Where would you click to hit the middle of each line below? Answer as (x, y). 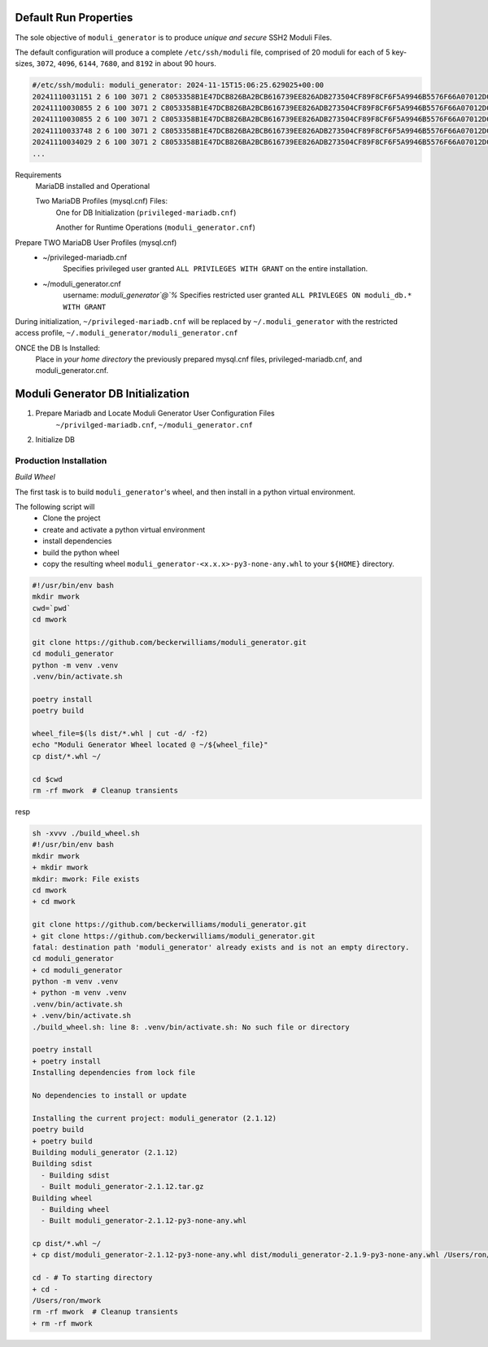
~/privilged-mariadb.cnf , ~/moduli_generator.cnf (155, 424)
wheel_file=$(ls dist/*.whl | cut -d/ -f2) (120, 734)
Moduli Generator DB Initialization (102, 394)
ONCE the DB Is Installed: (58, 348)
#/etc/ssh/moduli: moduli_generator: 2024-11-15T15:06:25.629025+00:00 (178, 85)
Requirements (38, 174)
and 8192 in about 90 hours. (169, 64)
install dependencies (77, 541)
